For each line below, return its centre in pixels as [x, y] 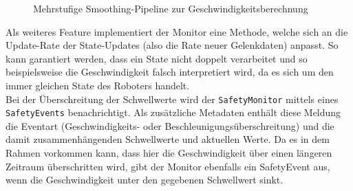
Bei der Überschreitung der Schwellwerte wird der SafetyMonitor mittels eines [172, 99]
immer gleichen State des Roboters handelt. [98, 85]
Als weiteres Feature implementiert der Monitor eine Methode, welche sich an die [177, 31]
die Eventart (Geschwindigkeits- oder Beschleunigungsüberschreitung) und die [170, 125]
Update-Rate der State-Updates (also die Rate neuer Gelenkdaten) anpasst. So [172, 45]
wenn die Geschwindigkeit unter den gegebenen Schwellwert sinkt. [145, 180]
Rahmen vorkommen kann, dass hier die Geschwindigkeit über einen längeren [169, 153]
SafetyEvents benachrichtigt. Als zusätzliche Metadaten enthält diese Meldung [173, 112]
